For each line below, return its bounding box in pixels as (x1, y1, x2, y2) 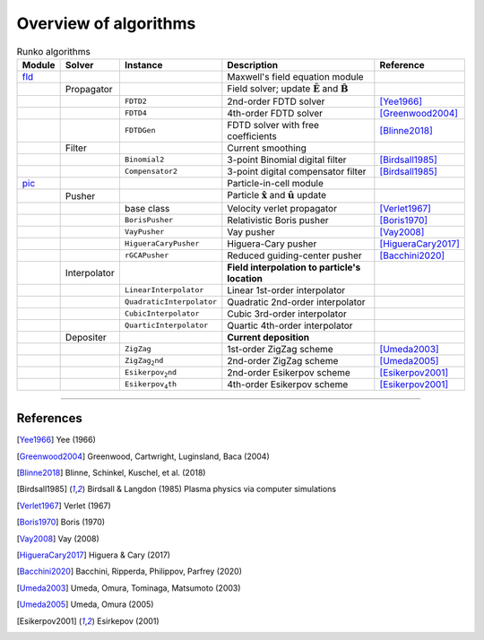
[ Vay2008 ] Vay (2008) (16, 533, 99, 544)
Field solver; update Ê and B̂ (227, 82, 349, 94)
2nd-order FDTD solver (227, 95, 325, 108)
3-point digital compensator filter (227, 166, 367, 178)
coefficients (227, 130, 278, 143)
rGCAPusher (124, 250, 169, 260)
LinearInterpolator (124, 285, 204, 295)
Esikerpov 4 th (124, 379, 177, 390)
